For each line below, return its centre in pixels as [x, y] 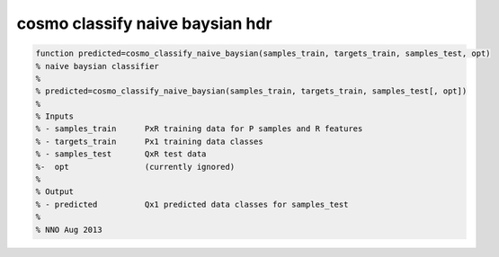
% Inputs [55, 116]
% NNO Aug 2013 [69, 230]
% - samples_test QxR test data [121, 154]
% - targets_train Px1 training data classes [150, 141]
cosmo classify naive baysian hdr [145, 23]
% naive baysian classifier [97, 66]
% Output [55, 192]
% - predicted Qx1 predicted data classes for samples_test [192, 204]
